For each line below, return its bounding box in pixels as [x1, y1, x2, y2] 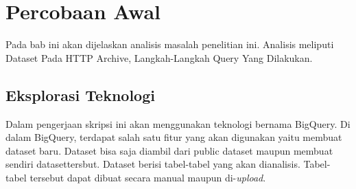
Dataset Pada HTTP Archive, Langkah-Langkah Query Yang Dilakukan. [5, 50, 313, 65]
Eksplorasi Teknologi [5, 84, 155, 105]
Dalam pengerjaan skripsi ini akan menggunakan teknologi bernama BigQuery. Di [5, 116, 351, 131]
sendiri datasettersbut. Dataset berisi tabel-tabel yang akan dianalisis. [5, 157, 300, 171]
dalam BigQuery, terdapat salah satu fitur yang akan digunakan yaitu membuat [5, 130, 342, 144]
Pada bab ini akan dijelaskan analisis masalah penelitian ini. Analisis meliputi [5, 37, 334, 52]
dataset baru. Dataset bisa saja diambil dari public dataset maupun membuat [5, 143, 333, 157]
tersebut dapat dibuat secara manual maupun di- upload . [29, 170, 266, 184]
